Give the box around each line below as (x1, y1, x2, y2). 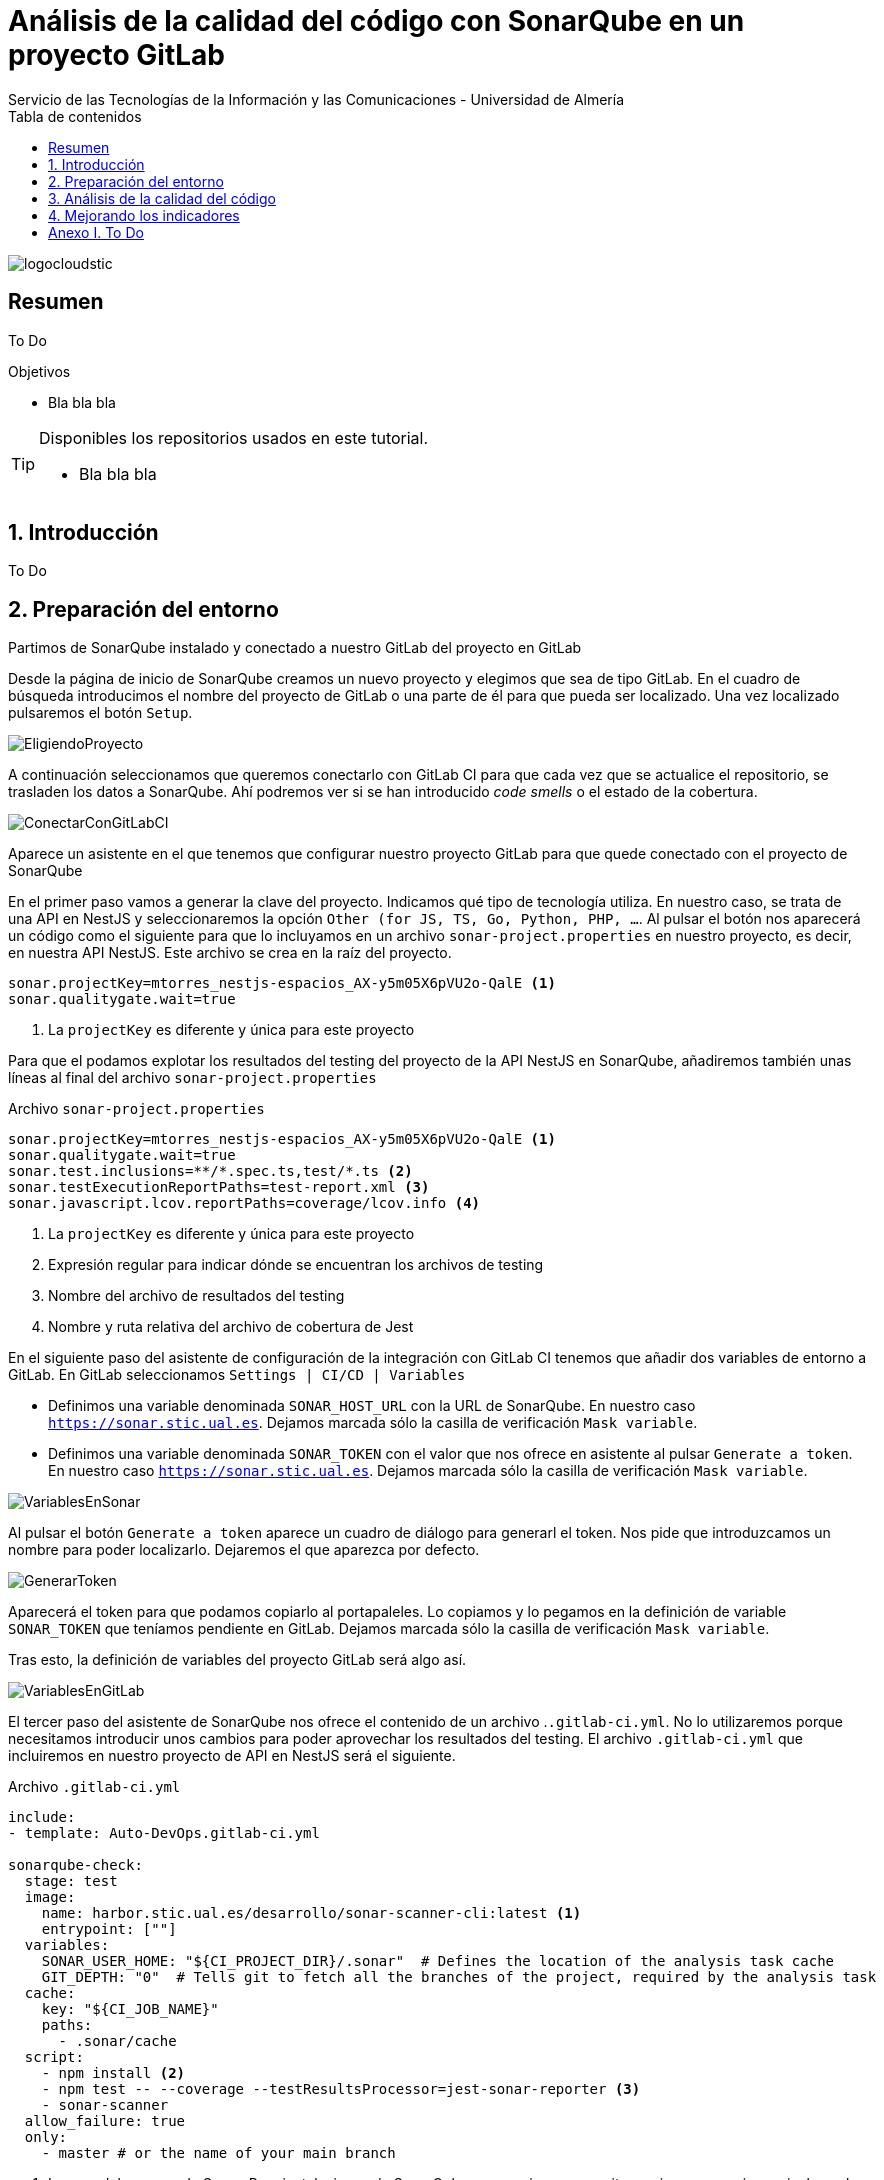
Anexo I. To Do (48, 223, 144, 241)
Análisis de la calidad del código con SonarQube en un (8, 4, 745, 38)
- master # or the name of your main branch (41, 2145, 396, 2162)
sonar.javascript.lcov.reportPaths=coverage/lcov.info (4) (8, 1195, 481, 1212)
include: (8, 1809, 76, 1826)
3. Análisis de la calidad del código (48, 189, 276, 207)
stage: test (24, 1873, 118, 1890)
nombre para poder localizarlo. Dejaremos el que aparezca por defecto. (8, 1541, 480, 1559)
